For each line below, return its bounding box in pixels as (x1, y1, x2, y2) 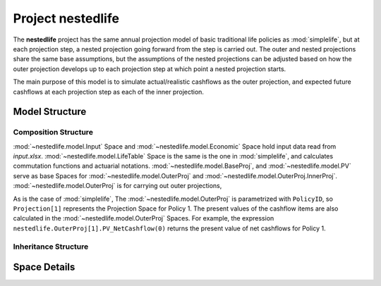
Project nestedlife (13, 11, 120, 26)
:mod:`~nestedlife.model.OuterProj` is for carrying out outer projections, (13, 182, 222, 190)
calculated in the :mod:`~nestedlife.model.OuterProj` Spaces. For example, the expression (13, 214, 274, 223)
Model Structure (13, 106, 87, 118)
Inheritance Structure (13, 242, 89, 251)
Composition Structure (13, 128, 93, 137)
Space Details (13, 261, 75, 273)
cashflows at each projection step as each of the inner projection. (13, 87, 205, 96)
